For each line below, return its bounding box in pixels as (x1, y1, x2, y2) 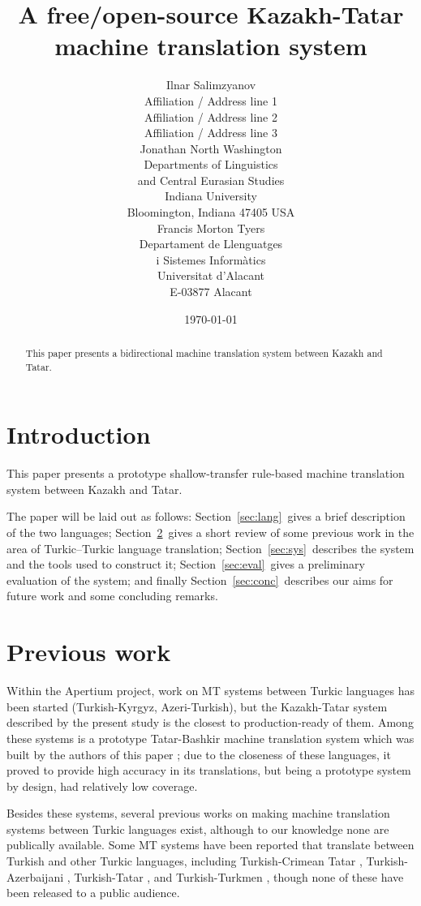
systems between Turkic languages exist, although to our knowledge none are (6, 820, 389, 837)
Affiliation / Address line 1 (144, 92, 277, 109)
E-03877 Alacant (170, 283, 252, 300)
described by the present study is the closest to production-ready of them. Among (6, 714, 414, 731)
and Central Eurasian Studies (137, 171, 285, 188)
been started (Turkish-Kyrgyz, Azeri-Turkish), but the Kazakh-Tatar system (6, 698, 388, 715)
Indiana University (165, 187, 257, 204)
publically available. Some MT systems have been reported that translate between (6, 836, 415, 853)
